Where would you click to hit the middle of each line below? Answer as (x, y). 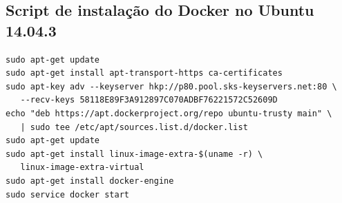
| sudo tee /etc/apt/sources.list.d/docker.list (134, 127)
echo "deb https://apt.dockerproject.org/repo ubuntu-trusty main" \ (169, 113)
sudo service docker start (67, 194)
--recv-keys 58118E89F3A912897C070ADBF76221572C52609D (149, 100)
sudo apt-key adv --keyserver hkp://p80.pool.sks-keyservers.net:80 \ (171, 86)
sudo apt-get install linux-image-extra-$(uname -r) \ (134, 154)
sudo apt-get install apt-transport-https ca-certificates (144, 73)
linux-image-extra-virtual (82, 168)
